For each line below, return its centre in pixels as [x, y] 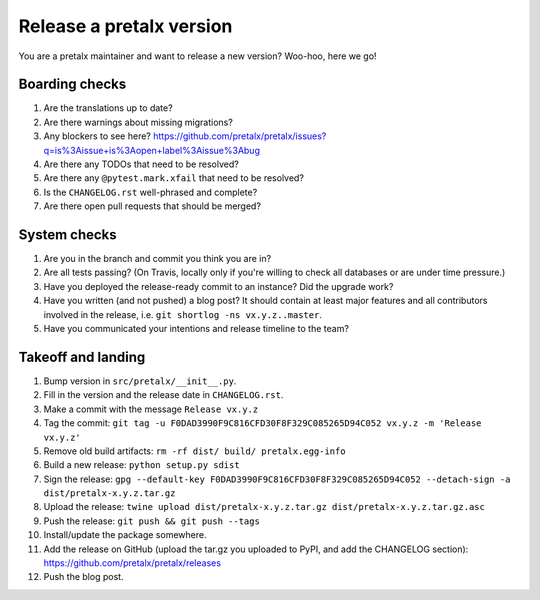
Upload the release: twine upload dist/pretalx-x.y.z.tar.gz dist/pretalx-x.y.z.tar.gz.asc [264, 507]
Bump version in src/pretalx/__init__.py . [140, 381]
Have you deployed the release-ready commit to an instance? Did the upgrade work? [218, 286]
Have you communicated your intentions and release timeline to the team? [196, 329]
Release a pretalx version [125, 26]
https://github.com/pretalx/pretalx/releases [132, 563]
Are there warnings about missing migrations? [138, 122]
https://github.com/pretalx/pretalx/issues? [240, 136]
